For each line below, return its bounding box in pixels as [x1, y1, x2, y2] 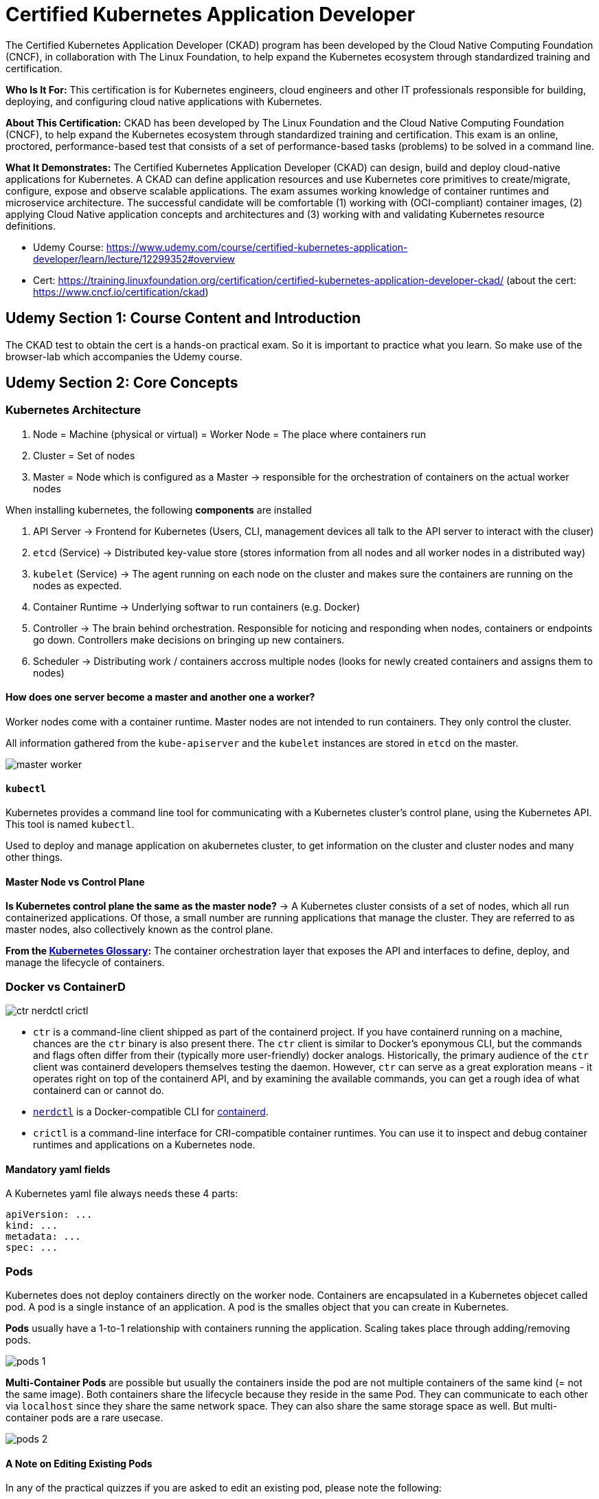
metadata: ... [5, 1231, 81, 1243]
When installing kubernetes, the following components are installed [5, 503, 312, 516]
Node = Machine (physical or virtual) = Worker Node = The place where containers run [33, 428, 427, 440]
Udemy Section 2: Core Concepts [5, 374, 238, 392]
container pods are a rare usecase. [5, 1412, 163, 1424]
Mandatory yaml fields [5, 1163, 111, 1175]
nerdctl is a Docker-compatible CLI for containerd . [33, 1106, 269, 1118]
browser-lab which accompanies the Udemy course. [5, 350, 242, 362]
